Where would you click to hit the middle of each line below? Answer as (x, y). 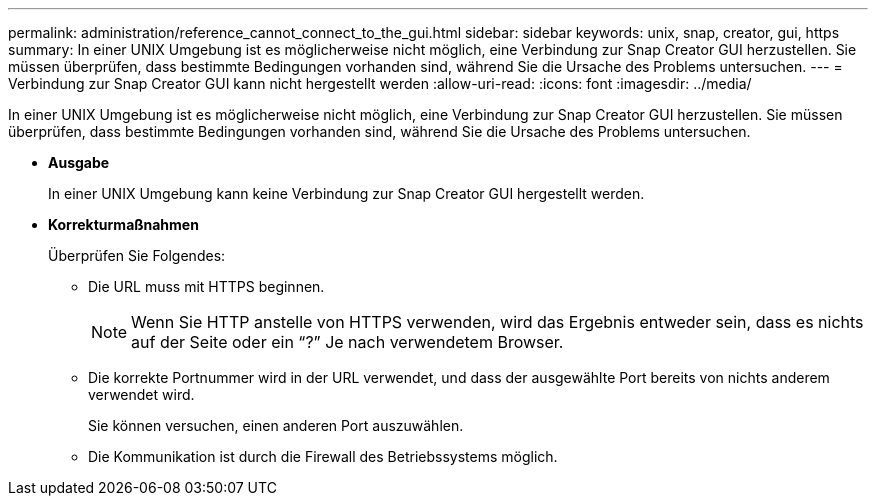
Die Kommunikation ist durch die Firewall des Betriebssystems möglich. (323, 456)
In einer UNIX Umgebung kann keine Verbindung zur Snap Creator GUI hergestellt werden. (346, 193)
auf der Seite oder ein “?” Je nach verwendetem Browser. (347, 342)
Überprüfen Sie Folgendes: (137, 255)
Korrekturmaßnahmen (123, 224)
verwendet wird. (141, 394)
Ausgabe (79, 162)
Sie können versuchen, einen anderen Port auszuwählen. (276, 425)
